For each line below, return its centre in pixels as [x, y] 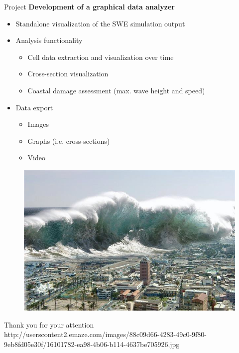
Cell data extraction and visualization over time [101, 57]
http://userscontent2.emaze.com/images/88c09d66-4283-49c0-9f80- [105, 334]
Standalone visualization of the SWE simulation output [100, 23]
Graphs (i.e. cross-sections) [69, 141]
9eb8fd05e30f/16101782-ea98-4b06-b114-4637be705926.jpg [92, 344]
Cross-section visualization [68, 74]
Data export [34, 107]
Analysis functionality [49, 40]
